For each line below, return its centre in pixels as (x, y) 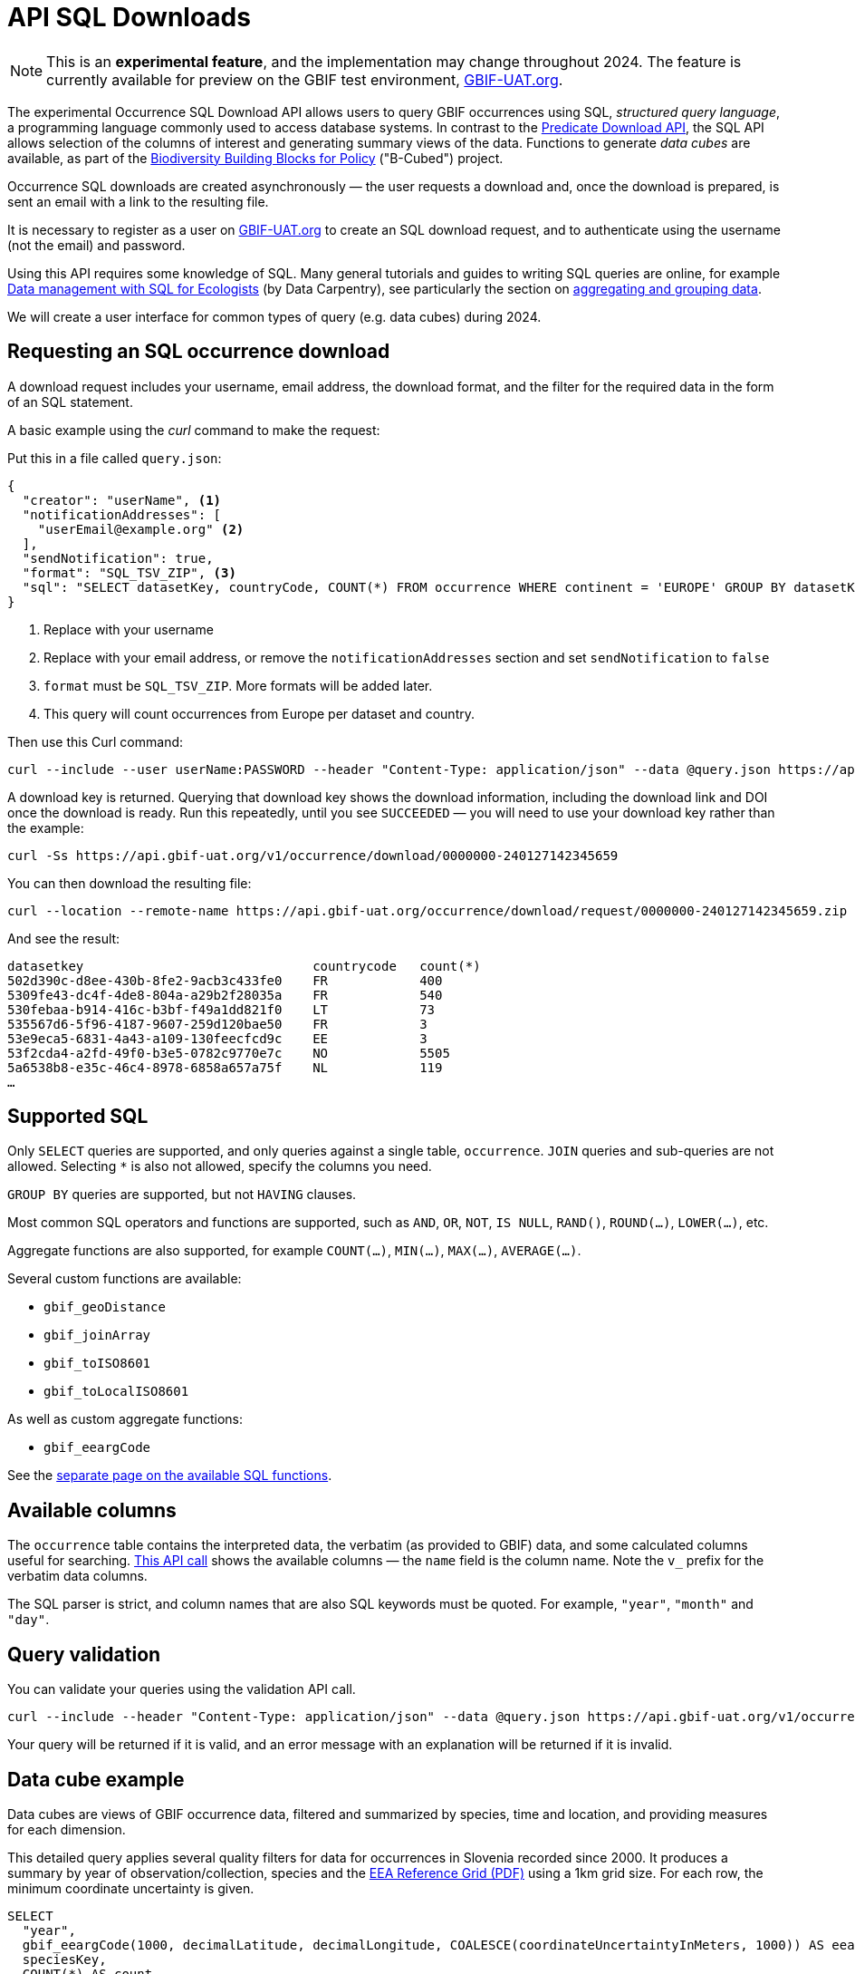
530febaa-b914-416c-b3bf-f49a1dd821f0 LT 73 (221, 1009)
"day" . (29, 1620)
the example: (46, 827)
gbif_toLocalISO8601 (116, 1392)
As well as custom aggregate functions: (125, 1419)
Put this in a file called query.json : (115, 458)
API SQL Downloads (129, 17)
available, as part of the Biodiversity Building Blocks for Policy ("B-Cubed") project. (255, 158)
